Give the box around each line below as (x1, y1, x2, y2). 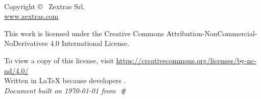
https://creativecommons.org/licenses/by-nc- (116, 55, 257, 65)
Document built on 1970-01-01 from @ (4, 85, 126, 95)
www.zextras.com (4, 11, 59, 21)
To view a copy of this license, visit (4, 55, 114, 65)
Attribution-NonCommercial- (166, 28, 257, 38)
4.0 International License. (50, 38, 130, 48)
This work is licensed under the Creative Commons (4, 28, 164, 38)
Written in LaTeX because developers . (4, 75, 126, 86)
